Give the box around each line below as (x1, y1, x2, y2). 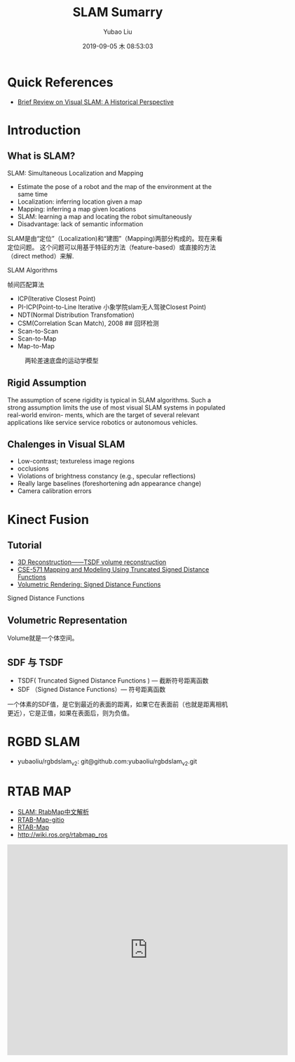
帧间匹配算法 (7, 280, 44, 289)
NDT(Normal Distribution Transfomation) (17, 310, 135, 319)
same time (17, 190, 48, 198)
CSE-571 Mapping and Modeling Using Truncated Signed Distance (17, 565, 210, 574)
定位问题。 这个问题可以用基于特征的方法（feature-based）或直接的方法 (7, 243, 217, 251)
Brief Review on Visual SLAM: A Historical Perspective (17, 98, 174, 106)
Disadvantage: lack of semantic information (17, 219, 144, 228)
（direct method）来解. (7, 251, 74, 260)
